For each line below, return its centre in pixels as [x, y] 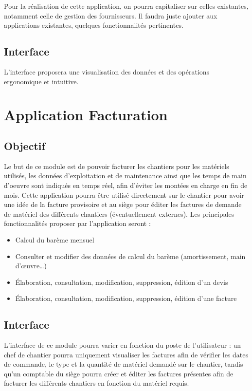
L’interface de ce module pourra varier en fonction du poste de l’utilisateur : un [123, 345]
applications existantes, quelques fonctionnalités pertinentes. [94, 25]
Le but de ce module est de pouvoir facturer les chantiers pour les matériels [117, 166]
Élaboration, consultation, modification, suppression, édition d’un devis [122, 282]
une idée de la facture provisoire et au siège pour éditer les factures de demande [123, 204]
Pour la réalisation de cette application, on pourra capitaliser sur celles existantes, [126, 6]
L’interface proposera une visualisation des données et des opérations [107, 71]
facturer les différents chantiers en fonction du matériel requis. [97, 383]
